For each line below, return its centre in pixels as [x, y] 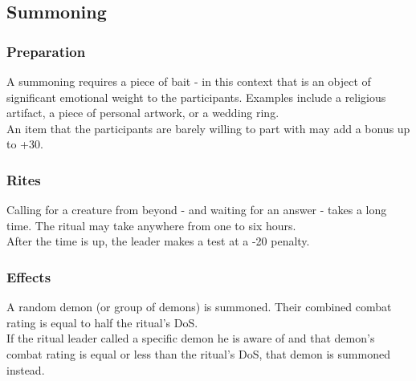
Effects [29, 276]
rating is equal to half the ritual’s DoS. [102, 322]
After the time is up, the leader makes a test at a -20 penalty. [158, 241]
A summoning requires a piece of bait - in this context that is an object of [189, 81]
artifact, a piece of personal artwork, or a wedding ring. [143, 113]
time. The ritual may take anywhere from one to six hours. [151, 225]
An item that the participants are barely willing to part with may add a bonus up [208, 128]
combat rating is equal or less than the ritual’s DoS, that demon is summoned [198, 353]
